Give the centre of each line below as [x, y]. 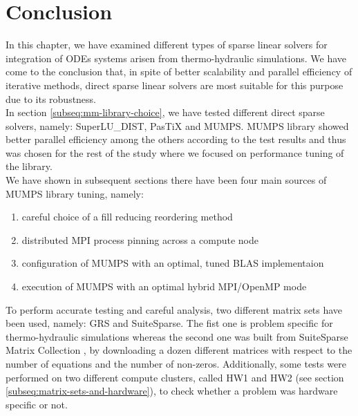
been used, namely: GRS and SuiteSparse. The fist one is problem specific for [169, 323]
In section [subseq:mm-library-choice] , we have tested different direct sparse [165, 112]
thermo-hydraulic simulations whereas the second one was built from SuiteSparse [177, 336]
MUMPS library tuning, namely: [75, 193]
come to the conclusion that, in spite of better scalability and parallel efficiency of [179, 72]
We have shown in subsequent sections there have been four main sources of [166, 180]
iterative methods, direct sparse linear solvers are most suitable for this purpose [175, 85]
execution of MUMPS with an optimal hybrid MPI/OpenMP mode [164, 286]
